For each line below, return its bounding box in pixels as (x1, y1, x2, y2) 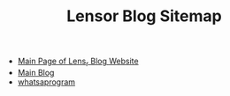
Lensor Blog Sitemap (65, 6, 223, 26)
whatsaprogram (17, 77, 76, 87)
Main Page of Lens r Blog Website (17, 55, 139, 68)
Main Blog (17, 67, 55, 78)
